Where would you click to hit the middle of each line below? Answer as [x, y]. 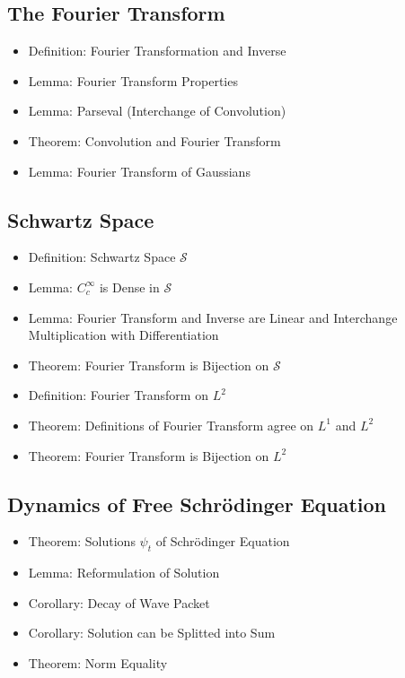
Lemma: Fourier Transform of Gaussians [139, 171]
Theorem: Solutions [82, 541]
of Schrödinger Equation [223, 541]
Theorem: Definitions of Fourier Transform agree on [171, 425]
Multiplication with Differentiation [123, 335]
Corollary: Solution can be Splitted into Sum [152, 633]
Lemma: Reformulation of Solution [124, 573]
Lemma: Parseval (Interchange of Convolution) [157, 111]
